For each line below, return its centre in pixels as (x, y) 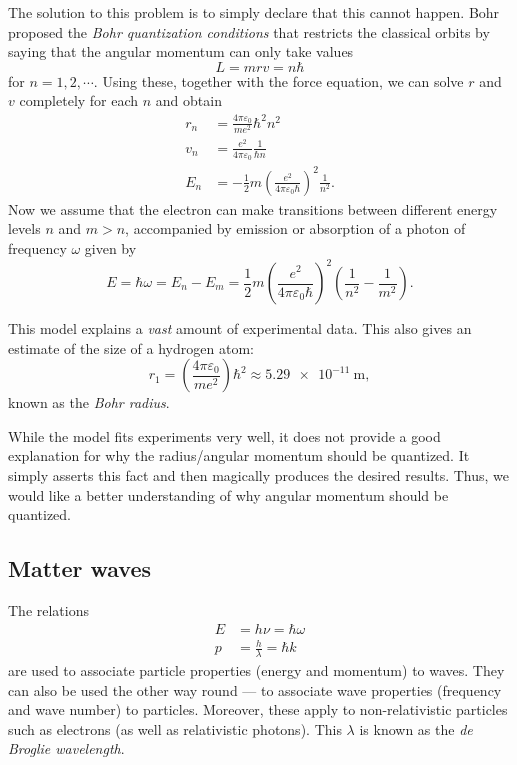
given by (110, 247)
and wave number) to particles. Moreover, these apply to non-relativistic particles (258, 709)
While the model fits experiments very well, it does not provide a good (224, 435)
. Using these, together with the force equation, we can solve (278, 80)
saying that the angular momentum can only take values (181, 51)
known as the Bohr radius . (89, 402)
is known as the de (416, 728)
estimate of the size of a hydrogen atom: (131, 347)
